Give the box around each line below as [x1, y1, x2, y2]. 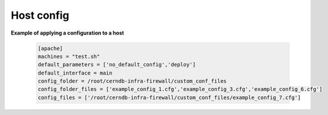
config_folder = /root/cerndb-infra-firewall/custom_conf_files [38, 78, 227, 84]
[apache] [38, 45, 63, 52]
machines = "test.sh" [38, 53, 100, 60]
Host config [11, 9, 70, 22]
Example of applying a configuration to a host [11, 29, 124, 36]
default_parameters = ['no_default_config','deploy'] [38, 62, 196, 68]
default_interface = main [38, 69, 113, 76]
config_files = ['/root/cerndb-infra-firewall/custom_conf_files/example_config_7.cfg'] [38, 94, 302, 101]
